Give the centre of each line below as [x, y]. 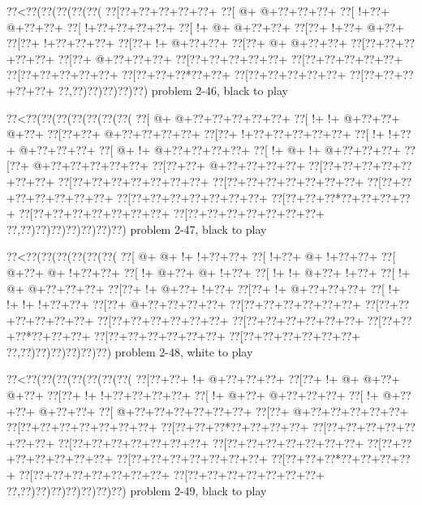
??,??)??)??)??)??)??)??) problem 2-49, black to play [137, 490]
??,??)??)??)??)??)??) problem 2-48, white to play [130, 351]
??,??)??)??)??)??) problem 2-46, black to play [173, 90]
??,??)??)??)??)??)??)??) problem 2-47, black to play [137, 229]
